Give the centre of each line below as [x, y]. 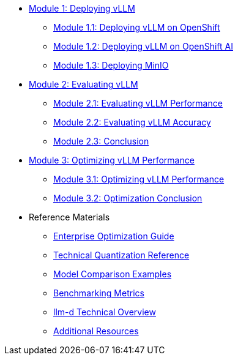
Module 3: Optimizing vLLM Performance [112, 160]
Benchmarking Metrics [99, 293]
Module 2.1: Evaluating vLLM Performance [138, 103]
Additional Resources [96, 331]
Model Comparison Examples [113, 274]
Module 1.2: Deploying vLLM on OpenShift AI [143, 46]
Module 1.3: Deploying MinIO [111, 65]
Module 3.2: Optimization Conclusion [128, 198]
